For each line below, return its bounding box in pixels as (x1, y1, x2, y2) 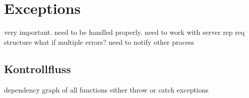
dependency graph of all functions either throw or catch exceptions (4, 84, 209, 95)
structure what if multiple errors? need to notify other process (4, 36, 194, 47)
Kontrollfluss (4, 61, 71, 76)
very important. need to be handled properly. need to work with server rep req (4, 27, 245, 37)
